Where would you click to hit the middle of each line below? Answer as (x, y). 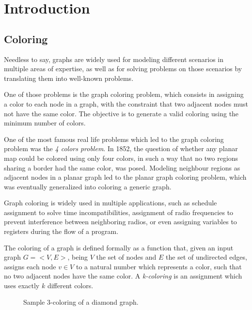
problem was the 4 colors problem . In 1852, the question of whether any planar (121, 148)
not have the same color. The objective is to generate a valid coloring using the (121, 113)
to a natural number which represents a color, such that (159, 266)
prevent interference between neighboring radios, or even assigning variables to (120, 222)
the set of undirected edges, (206, 257)
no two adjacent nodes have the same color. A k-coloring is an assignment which (123, 276)
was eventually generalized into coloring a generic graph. (88, 186)
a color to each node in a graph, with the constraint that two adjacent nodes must (126, 103)
